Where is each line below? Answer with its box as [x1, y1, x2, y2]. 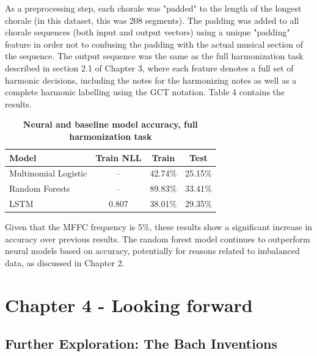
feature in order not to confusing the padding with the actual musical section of [5, 37, 304, 50]
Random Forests [9, 182, 70, 195]
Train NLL [95, 151, 142, 164]
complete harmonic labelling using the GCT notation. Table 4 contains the [5, 85, 285, 98]
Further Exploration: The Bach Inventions [5, 334, 277, 353]
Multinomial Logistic [9, 167, 87, 180]
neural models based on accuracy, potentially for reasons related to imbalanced [5, 244, 300, 257]
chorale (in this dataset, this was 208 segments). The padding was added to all [5, 13, 299, 26]
